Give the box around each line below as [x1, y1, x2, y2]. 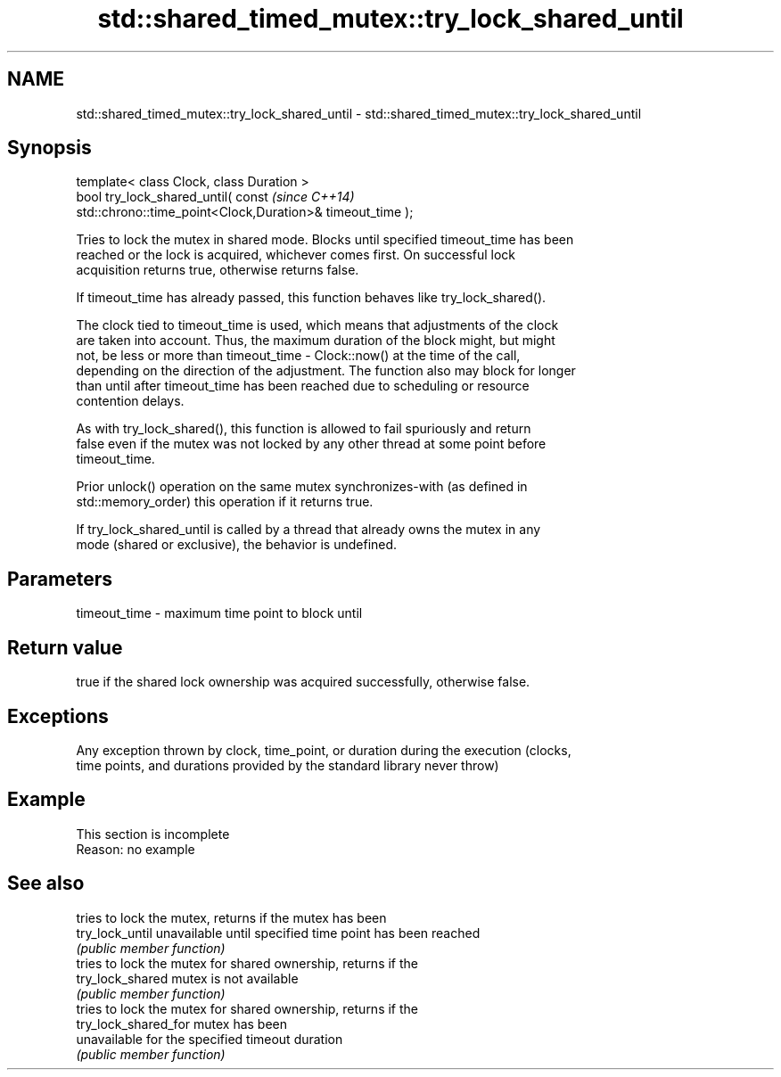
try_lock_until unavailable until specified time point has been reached [76, 925, 481, 941]
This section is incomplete [76, 826, 230, 842]
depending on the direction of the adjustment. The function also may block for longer [76, 363, 576, 379]
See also [7, 872, 85, 895]
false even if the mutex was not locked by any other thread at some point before [76, 436, 547, 452]
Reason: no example [76, 841, 195, 857]
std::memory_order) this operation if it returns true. [76, 494, 374, 510]
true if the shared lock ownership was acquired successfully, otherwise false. [76, 674, 530, 690]
